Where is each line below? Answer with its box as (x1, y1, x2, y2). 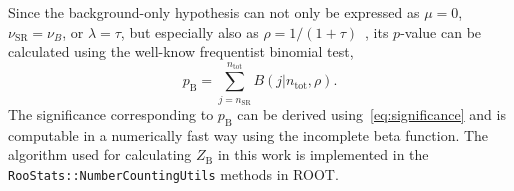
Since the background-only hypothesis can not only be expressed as (8, 2, 420, 22)
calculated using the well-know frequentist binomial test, (8, 41, 354, 62)
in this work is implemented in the (217, 144, 429, 165)
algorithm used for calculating (8, 144, 192, 165)
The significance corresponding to (8, 103, 214, 124)
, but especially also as (120, 21, 259, 42)
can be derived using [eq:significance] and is (237, 103, 506, 124)
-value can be (400, 21, 482, 42)
